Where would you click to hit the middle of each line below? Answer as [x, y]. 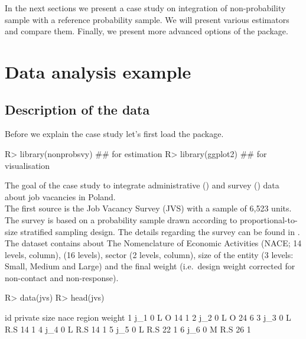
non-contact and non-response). [62, 277]
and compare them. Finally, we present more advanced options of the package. [147, 31]
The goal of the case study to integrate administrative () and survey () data [142, 185]
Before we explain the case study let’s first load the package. [114, 134]
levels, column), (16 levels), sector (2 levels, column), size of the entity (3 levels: [149, 254]
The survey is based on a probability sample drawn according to [121, 219]
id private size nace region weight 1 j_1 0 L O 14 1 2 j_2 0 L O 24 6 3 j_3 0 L [148, 317]
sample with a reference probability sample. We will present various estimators [147, 19]
